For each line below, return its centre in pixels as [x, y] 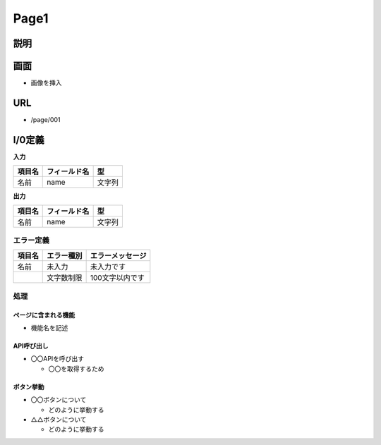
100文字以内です [117, 278]
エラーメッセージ [118, 256]
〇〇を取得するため [76, 368]
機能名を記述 [49, 327]
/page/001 [46, 119]
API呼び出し [31, 346]
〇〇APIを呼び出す [58, 359]
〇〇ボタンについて [59, 400]
